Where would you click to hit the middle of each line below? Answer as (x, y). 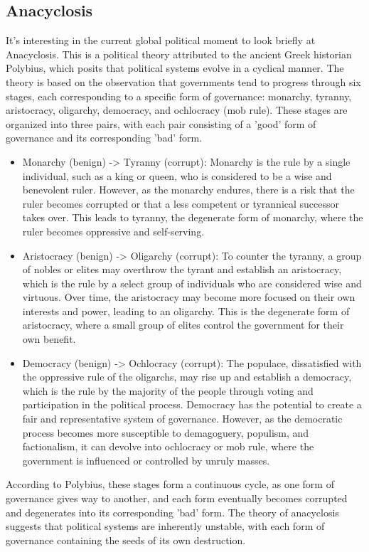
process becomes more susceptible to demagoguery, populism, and (166, 432)
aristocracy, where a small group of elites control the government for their (183, 325)
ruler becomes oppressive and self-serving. (113, 231)
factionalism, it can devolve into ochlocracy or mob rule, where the (168, 446)
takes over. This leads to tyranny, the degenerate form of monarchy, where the (193, 217)
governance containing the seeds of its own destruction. (126, 540)
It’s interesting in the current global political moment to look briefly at (161, 40)
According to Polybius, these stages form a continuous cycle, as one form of (170, 484)
